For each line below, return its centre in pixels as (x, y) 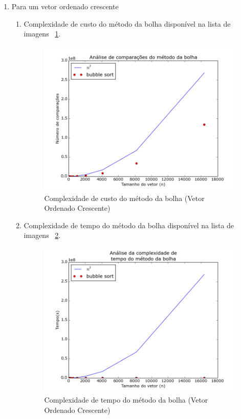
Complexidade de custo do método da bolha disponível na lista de (127, 23)
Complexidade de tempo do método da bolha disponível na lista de (129, 225)
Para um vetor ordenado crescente (65, 6)
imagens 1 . (42, 34)
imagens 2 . (42, 235)
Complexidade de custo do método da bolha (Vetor (124, 198)
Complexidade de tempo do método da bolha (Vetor (126, 399)
